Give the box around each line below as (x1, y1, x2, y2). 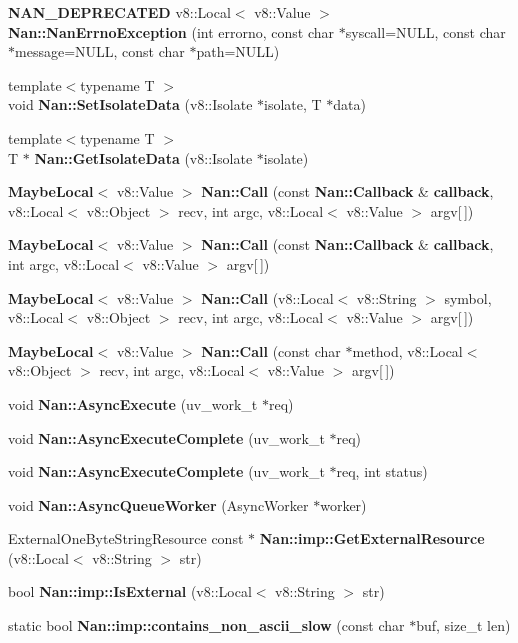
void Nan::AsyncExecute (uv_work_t (8, 393, 258, 414)
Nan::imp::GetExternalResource (259, 528, 485, 549)
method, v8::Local (352, 340, 463, 361)
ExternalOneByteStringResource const (8, 528, 244, 549)
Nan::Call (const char (201, 340, 341, 361)
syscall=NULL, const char (345, 21, 506, 42)
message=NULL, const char (15, 41, 185, 62)
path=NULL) (196, 41, 280, 62)
